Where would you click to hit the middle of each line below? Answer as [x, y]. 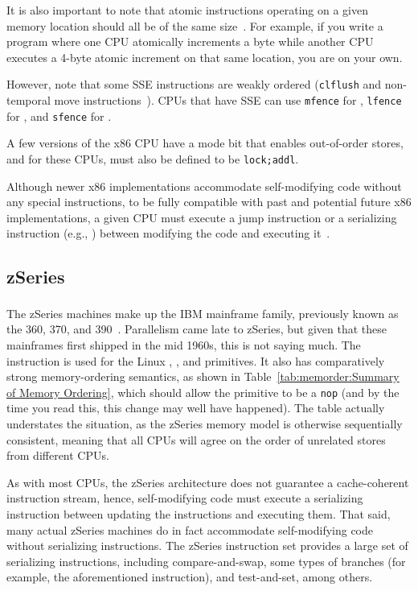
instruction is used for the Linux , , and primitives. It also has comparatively [196, 360]
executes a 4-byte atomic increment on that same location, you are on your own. [205, 57]
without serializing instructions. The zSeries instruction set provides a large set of [207, 546]
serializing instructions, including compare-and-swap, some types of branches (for [206, 561]
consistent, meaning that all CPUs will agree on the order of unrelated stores [196, 439]
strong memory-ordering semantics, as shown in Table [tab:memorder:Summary [203, 376]
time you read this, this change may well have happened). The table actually [196, 408]
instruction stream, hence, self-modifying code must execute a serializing [185, 498]
